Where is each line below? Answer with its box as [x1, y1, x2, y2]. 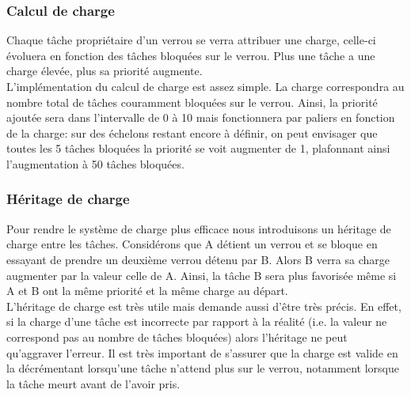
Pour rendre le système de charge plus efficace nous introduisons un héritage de [6, 220, 391, 236]
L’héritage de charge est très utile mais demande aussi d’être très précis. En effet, [6, 297, 401, 314]
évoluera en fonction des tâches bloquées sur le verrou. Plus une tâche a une [6, 47, 375, 63]
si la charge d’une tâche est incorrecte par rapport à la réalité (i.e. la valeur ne [6, 313, 387, 330]
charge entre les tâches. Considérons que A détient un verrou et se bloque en [6, 236, 378, 252]
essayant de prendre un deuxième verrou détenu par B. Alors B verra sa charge [6, 251, 390, 267]
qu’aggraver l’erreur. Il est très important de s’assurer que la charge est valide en [6, 344, 398, 361]
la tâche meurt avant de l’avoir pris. [6, 375, 181, 391]
